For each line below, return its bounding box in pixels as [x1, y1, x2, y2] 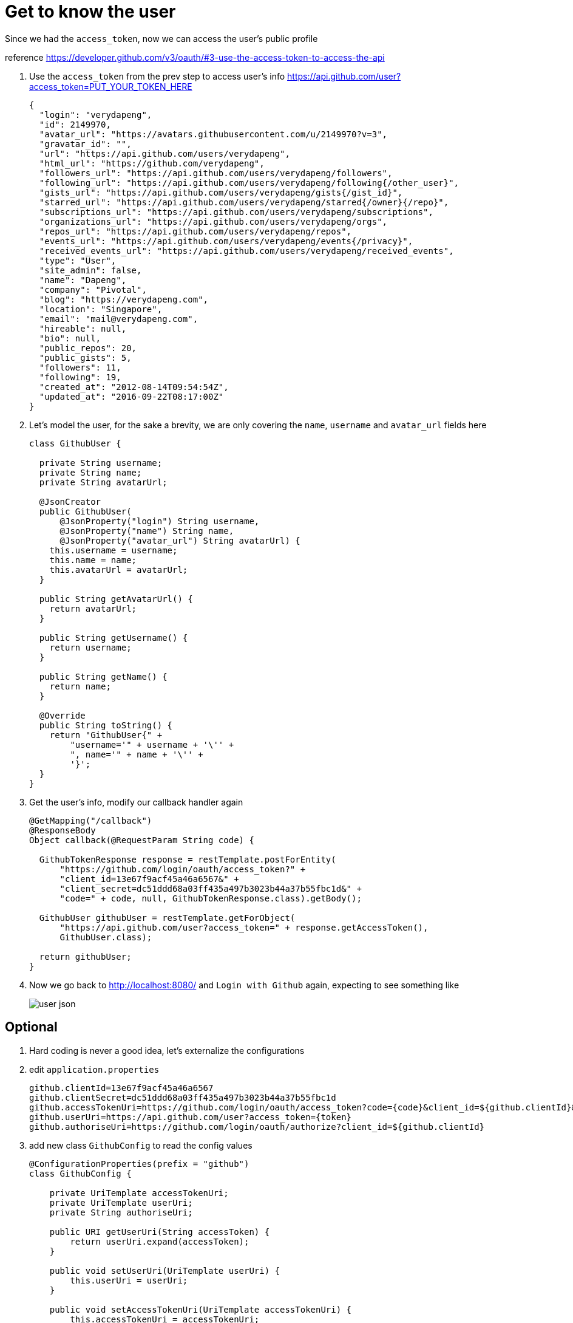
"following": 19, [39, 372, 121, 382]
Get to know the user [5, 1, 176, 22]
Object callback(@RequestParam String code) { [29, 835, 254, 845]
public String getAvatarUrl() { [39, 593, 193, 604]
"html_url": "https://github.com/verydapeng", [39, 158, 265, 168]
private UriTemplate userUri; [49, 1197, 193, 1208]
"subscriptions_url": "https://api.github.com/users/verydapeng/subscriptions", [39, 207, 433, 217]
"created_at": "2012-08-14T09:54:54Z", [39, 381, 229, 392]
